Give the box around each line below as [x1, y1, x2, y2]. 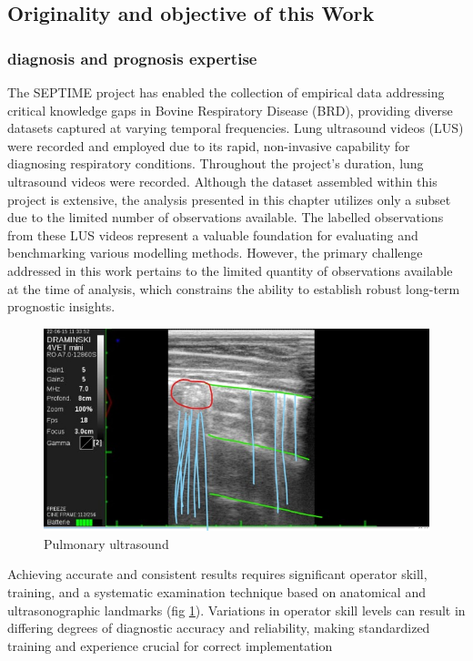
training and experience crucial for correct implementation [7, 636, 333, 655]
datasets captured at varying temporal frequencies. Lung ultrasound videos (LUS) [7, 118, 464, 137]
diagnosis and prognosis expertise [7, 46, 257, 69]
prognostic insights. [7, 297, 116, 316]
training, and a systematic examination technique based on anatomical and [7, 582, 426, 601]
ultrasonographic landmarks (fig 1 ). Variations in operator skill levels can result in [7, 600, 466, 619]
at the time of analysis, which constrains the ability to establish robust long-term [7, 279, 460, 298]
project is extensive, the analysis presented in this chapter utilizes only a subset [7, 189, 451, 208]
